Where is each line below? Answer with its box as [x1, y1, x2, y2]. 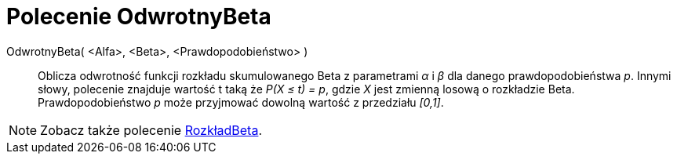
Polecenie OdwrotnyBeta [6, 3, 271, 30]
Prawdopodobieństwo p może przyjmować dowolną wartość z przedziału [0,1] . [38, 95, 444, 109]
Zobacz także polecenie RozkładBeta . [40, 122, 263, 138]
